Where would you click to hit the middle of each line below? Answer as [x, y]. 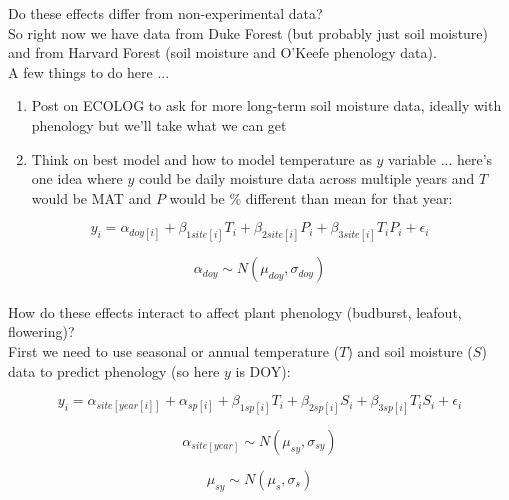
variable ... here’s [440, 158]
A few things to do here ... [89, 71]
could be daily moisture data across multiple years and [307, 178]
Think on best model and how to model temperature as [201, 158]
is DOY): [263, 370]
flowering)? [41, 331]
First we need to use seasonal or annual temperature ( [174, 350]
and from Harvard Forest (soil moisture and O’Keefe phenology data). [222, 52]
